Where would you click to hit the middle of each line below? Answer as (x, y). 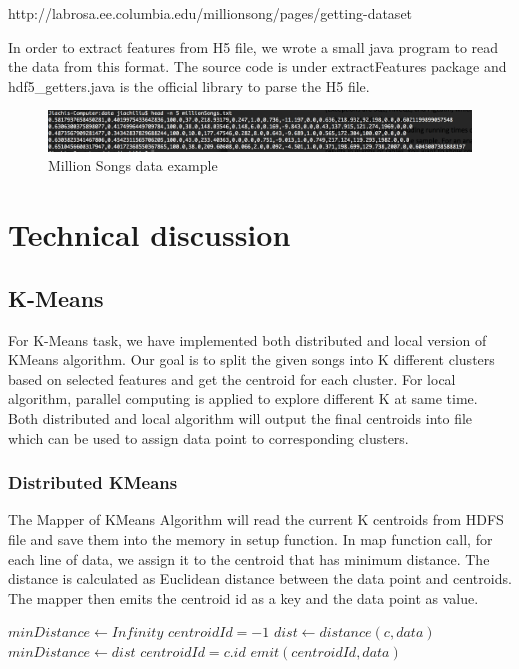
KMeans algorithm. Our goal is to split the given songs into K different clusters (251, 359)
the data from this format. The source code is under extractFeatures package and (257, 66)
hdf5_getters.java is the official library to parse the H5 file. (189, 85)
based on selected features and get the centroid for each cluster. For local (232, 378)
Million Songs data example (133, 165)
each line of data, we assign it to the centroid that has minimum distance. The (249, 558)
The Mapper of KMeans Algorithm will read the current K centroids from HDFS (256, 519)
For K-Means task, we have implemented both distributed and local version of (247, 339)
